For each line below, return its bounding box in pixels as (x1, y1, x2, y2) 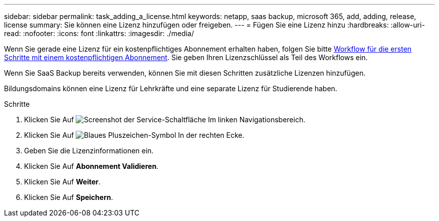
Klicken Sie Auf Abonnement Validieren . (24, 162, 159, 170)
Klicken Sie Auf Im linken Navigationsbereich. (24, 115, 306, 124)
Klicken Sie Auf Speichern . (24, 193, 113, 201)
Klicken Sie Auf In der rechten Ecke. (24, 131, 245, 139)
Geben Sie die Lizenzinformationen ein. (24, 146, 154, 155)
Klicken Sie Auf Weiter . (24, 177, 101, 186)
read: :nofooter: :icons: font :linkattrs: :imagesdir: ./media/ (4, 29, 194, 38)
